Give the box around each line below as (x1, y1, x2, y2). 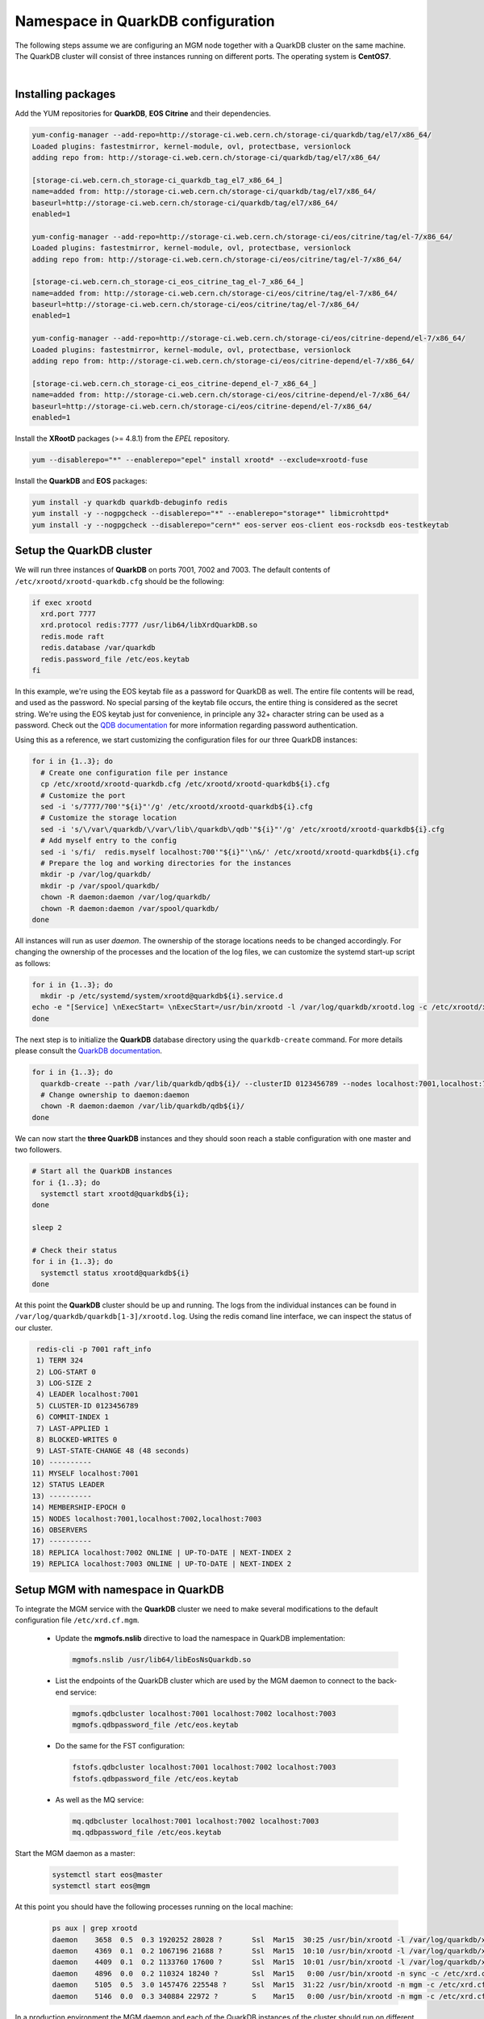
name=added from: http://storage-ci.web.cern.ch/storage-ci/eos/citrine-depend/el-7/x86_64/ (31, 390, 411, 400)
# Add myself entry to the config (40, 836, 177, 846)
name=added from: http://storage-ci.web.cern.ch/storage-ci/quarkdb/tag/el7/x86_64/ (31, 187, 377, 196)
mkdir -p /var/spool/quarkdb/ (40, 881, 161, 890)
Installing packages (15, 87, 116, 101)
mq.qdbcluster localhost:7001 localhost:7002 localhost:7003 (72, 1816, 319, 1825)
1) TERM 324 (36, 1356, 84, 1365)
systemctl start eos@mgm (52, 1882, 151, 1891)
